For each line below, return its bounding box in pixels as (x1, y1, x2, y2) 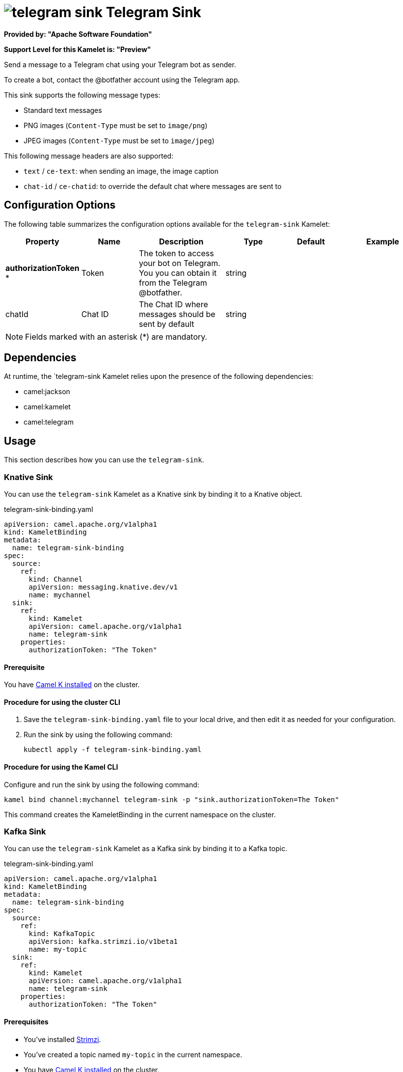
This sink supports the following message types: (4, 90, 161, 99)
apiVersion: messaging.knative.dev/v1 (28, 583, 178, 591)
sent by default (138, 319, 194, 329)
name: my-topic (28, 945, 87, 954)
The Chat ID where (138, 299, 208, 309)
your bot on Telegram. (138, 258, 220, 268)
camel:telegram (24, 418, 74, 427)
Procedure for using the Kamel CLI (4, 763, 118, 772)
